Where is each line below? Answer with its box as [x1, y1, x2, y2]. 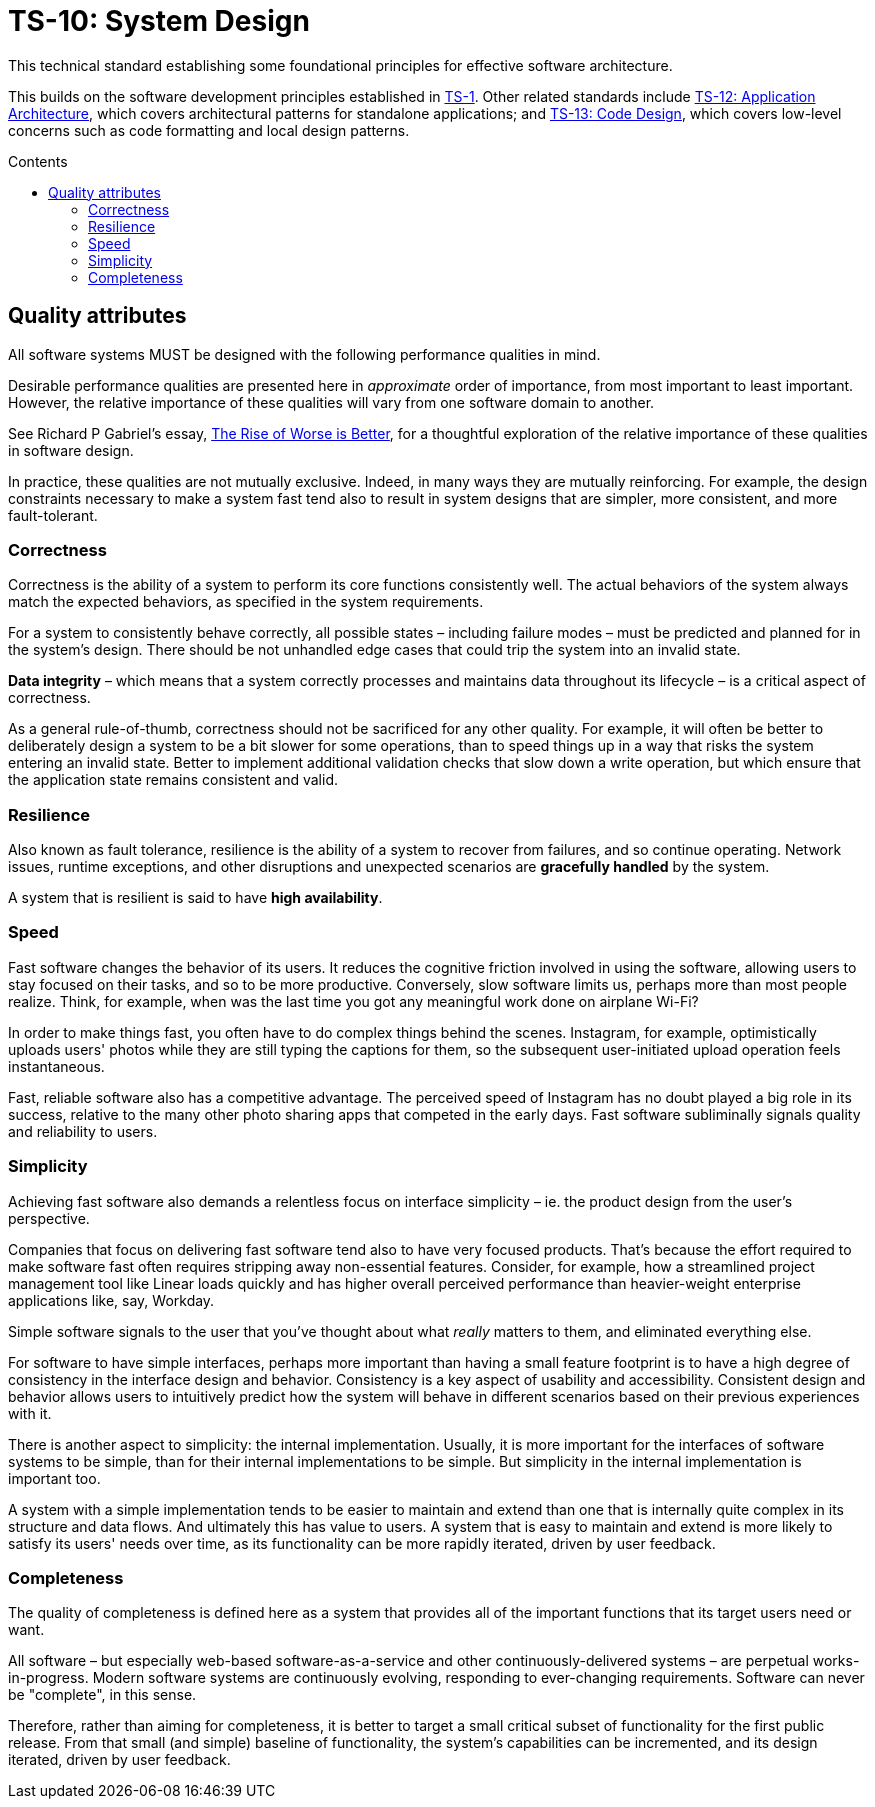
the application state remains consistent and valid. [8, 771, 338, 789]
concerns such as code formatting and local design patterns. [8, 121, 410, 139]
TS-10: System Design [8, 4, 310, 38]
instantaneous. [8, 1057, 105, 1075]
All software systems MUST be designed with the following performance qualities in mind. [8, 345, 601, 363]
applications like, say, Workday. [8, 1291, 215, 1309]
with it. [8, 1404, 52, 1422]
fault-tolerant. [8, 506, 98, 524]
